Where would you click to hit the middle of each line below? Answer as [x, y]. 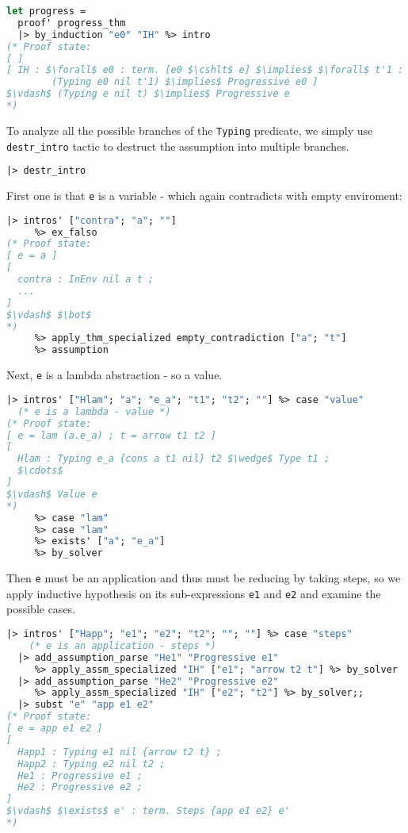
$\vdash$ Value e [52, 494]
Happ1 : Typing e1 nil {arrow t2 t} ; [120, 752]
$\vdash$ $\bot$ [49, 315]
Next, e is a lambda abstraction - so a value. [114, 375]
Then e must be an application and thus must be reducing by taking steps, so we [204, 578]
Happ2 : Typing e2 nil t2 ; [92, 764]
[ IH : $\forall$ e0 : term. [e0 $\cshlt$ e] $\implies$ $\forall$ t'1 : [205, 70]
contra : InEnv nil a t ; [86, 280]
